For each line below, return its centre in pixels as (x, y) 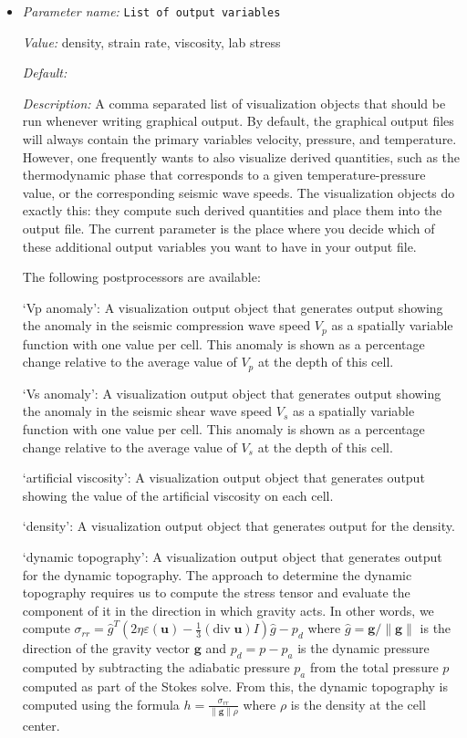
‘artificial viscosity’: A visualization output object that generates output (223, 478)
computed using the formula (101, 704)
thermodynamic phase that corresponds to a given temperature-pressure (224, 175)
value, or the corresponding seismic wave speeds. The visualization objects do (239, 192)
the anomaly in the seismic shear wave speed (147, 411)
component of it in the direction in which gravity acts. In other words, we (228, 610)
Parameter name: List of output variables (151, 11)
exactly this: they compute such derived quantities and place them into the (232, 210)
